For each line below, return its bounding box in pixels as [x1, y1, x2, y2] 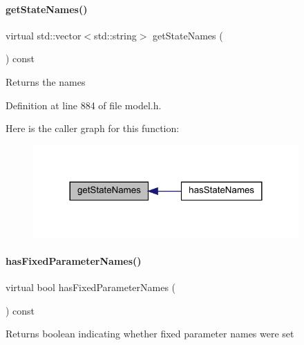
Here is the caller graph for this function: [6, 121, 180, 136]
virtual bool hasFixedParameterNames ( [6, 279, 176, 294]
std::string [94, 28, 137, 42]
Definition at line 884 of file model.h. [6, 97, 162, 112]
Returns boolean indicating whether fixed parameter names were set [6, 326, 294, 341]
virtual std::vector [6, 28, 82, 42]
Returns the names [6, 74, 86, 88]
